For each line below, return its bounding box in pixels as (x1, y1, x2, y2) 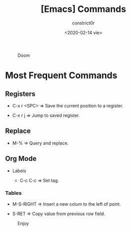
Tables (5, 190, 22, 197)
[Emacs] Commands (40, 3, 127, 15)
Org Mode (5, 154, 37, 163)
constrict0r (71, 20, 95, 26)
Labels (12, 168, 26, 174)
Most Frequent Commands (5, 70, 118, 81)
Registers (5, 90, 36, 98)
